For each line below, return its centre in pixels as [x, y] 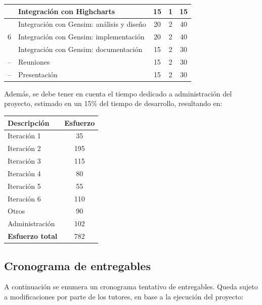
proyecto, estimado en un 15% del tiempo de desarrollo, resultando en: [113, 103]
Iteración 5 [24, 186]
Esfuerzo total [33, 236]
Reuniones [34, 61]
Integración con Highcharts [67, 11]
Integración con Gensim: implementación [81, 37]
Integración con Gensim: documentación [80, 49]
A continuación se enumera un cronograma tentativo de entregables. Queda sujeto [131, 287]
